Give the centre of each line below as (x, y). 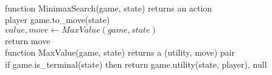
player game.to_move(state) (58, 20)
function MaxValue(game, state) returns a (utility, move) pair (120, 52)
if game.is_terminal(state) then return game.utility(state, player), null (136, 64)
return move (28, 40)
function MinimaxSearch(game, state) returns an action (109, 8)
